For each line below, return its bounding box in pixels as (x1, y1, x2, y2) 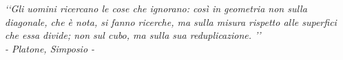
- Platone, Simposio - (5, 41, 95, 55)
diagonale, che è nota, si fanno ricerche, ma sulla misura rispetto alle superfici (5, 14, 337, 29)
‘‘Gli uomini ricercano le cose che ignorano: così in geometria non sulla (5, 1, 307, 15)
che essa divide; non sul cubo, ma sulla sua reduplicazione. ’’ (5, 28, 261, 42)
